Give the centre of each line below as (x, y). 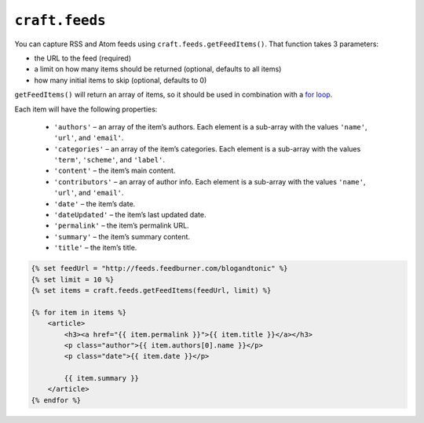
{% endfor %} (56, 400)
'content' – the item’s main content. (115, 171)
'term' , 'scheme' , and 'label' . (109, 160)
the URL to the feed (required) (83, 58)
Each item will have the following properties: (86, 109)
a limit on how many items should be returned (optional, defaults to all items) (158, 69)
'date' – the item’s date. (95, 203)
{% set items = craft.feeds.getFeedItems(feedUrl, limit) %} (151, 290)
